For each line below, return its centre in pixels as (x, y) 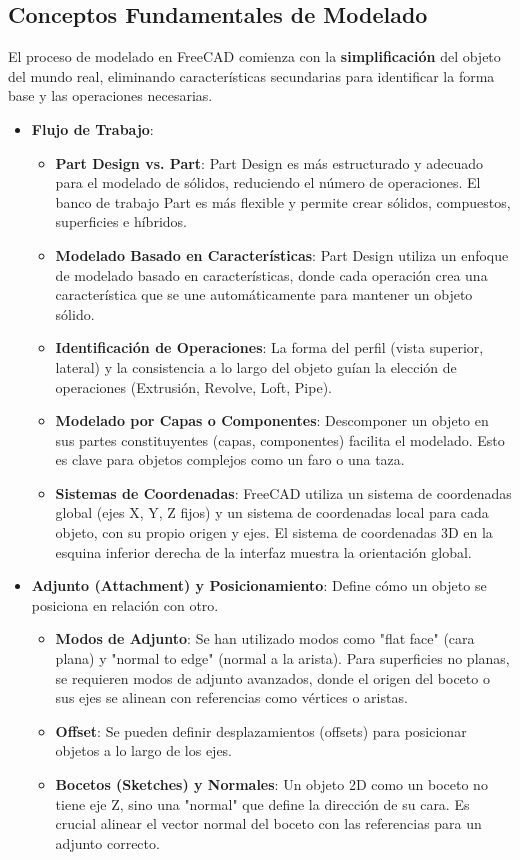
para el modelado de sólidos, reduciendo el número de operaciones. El (268, 182)
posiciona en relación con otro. (125, 604)
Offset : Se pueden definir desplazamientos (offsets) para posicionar (261, 730)
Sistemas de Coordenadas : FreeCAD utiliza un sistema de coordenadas (283, 492)
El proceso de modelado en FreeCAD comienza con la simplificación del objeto (254, 56)
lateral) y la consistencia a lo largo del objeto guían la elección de (256, 366)
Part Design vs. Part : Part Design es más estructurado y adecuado (269, 162)
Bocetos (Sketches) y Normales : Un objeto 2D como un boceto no (271, 784)
